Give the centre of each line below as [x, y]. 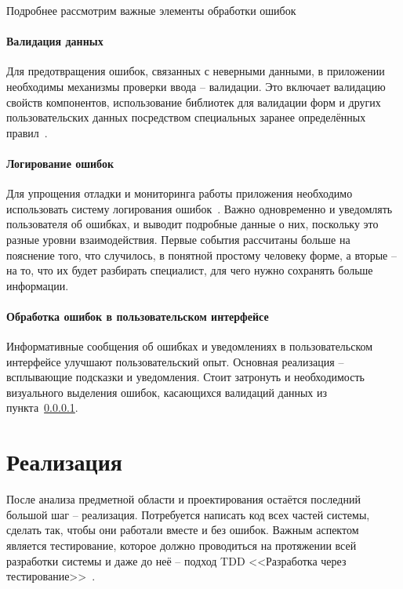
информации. [38, 285]
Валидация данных [55, 41]
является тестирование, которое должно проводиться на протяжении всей [182, 545]
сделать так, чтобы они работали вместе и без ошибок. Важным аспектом [183, 530]
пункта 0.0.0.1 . [42, 407]
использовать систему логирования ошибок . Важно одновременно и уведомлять [200, 208]
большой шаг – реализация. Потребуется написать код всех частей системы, [188, 514]
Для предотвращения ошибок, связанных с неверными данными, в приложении [196, 71]
